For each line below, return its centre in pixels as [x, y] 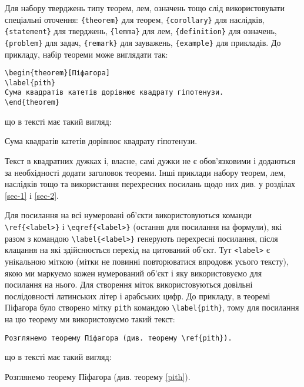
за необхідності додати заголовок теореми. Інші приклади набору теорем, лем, [145, 172]
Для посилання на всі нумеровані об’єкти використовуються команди [128, 215]
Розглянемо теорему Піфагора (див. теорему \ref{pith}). [118, 338]
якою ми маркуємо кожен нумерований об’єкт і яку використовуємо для [133, 273]
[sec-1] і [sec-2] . [32, 195]
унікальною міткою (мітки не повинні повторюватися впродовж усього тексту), [147, 261]
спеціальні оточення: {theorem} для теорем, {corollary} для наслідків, [135, 19]
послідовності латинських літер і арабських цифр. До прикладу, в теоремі [138, 296]
